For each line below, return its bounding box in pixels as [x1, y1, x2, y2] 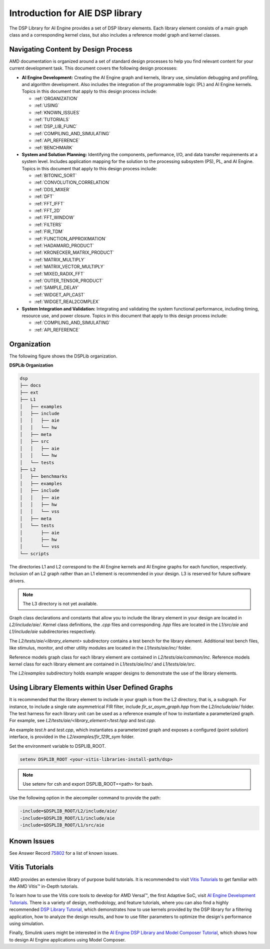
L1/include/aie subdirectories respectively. [9, 628, 96, 635]
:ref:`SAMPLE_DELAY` [34, 284, 79, 290]
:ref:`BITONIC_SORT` [34, 173, 77, 179]
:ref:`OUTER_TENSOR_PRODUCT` [34, 277, 103, 283]
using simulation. [9, 920, 44, 926]
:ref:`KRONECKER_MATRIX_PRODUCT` [34, 249, 114, 255]
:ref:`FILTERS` [34, 221, 62, 227]
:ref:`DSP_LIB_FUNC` [34, 123, 77, 130]
